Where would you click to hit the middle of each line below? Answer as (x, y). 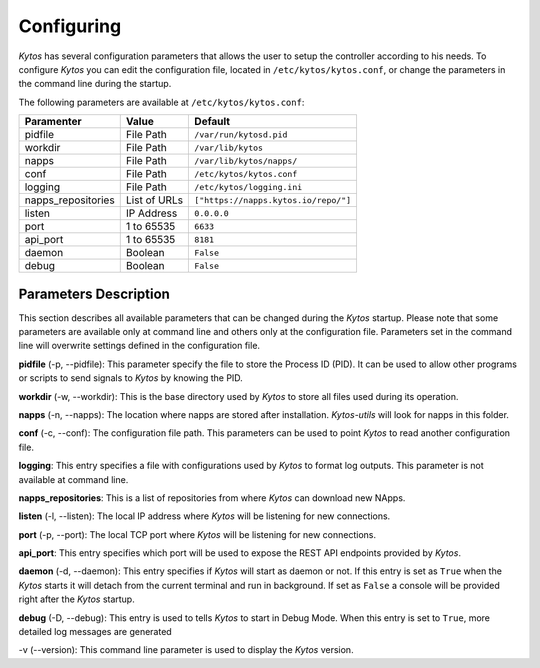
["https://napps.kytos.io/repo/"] (273, 200)
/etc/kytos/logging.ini (248, 186)
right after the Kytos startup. (76, 599)
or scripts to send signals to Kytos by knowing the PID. (131, 378)
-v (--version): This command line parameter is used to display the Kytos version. (186, 650)
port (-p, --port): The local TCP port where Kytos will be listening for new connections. (197, 534)
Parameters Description (94, 293)
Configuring (70, 26)
